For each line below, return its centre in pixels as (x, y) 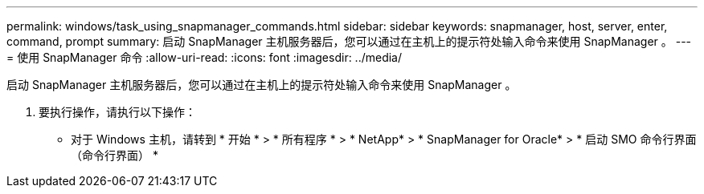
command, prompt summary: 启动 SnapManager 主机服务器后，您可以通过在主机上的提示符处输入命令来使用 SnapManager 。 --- (349, 41)
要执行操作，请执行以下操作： (117, 112)
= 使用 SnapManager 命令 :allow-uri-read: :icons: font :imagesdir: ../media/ (205, 57)
